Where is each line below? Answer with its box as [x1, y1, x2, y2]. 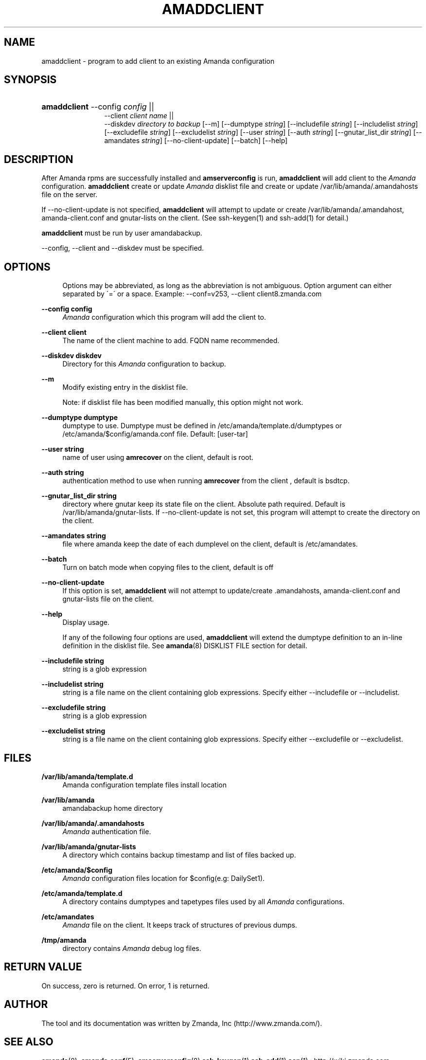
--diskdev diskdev [41, 351, 102, 360]
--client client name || [104, 111, 174, 120]
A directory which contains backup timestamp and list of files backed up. [62, 850, 296, 859]
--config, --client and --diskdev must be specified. [41, 244, 204, 253]
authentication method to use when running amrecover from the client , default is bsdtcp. [62, 476, 350, 485]
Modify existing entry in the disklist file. [62, 383, 188, 392]
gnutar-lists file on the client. [62, 595, 154, 603]
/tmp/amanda [41, 935, 87, 944]
